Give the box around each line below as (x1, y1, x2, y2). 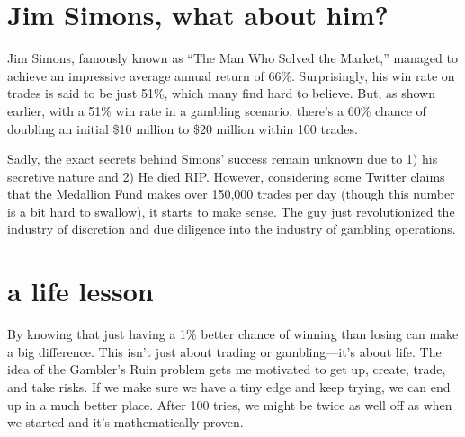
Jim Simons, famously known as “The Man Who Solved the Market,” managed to (7, 49, 458, 67)
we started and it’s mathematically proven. (7, 413, 244, 432)
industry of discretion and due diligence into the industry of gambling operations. (7, 219, 456, 238)
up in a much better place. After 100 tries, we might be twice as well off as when (7, 395, 452, 414)
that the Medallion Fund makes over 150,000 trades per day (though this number (7, 184, 455, 203)
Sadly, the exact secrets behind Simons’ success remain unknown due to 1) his (7, 149, 438, 168)
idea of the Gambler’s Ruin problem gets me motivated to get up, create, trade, (7, 360, 446, 379)
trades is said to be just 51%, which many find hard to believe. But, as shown (7, 84, 435, 103)
